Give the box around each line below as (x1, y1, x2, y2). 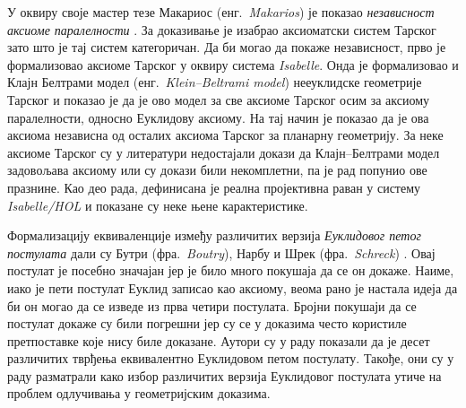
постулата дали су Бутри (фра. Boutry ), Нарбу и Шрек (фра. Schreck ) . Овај (7, 243, 436, 262)
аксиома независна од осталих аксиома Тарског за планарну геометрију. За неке (7, 126, 444, 144)
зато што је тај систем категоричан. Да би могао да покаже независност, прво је (7, 38, 446, 56)
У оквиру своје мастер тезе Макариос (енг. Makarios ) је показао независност (7, 3, 435, 21)
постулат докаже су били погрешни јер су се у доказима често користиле (7, 314, 407, 333)
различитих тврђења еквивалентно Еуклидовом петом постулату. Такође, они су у (7, 349, 454, 368)
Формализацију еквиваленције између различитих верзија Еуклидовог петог (7, 226, 421, 245)
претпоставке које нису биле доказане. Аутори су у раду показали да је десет (7, 331, 430, 350)
